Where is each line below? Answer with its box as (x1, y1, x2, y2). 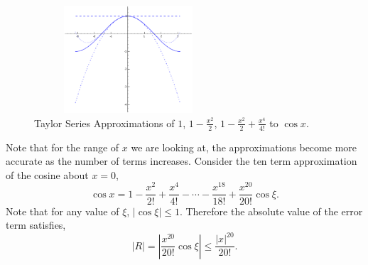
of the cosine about (6, 167, 89, 182)
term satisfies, (6, 217, 66, 232)
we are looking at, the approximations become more (131, 139, 357, 154)
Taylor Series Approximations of (34, 115, 175, 130)
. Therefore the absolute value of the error (179, 203, 363, 218)
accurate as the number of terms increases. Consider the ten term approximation (6, 153, 357, 168)
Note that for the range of (6, 139, 119, 154)
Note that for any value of (6, 203, 119, 218)
